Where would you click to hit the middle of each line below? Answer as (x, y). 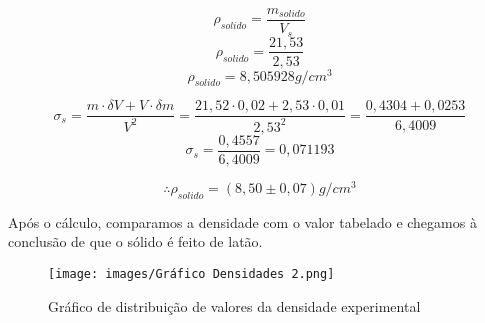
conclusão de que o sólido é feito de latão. (135, 241)
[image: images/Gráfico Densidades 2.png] (191, 273)
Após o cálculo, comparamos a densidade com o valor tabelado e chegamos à (242, 221)
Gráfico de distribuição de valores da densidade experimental (234, 305)
